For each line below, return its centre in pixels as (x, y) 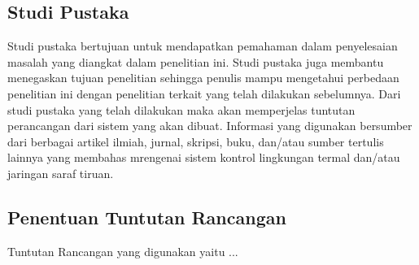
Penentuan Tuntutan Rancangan (147, 217)
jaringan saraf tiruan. (61, 173)
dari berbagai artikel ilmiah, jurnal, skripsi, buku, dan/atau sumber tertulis (196, 141)
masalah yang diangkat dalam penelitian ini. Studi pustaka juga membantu (196, 61)
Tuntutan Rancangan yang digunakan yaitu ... (123, 251)
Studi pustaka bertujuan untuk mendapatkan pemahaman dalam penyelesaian (203, 46)
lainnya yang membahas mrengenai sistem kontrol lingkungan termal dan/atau (204, 157)
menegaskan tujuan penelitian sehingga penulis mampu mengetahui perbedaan (203, 78)
